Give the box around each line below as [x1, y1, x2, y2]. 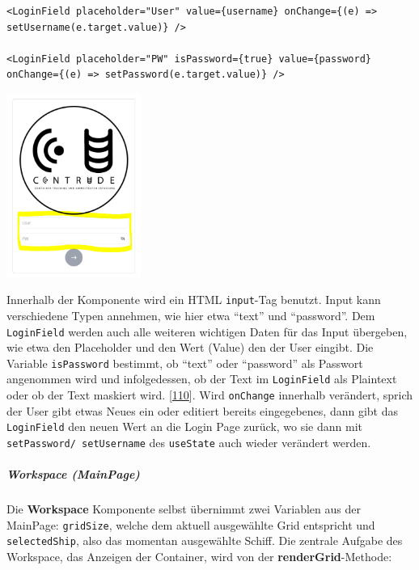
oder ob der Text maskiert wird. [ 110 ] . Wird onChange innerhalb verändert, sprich [6, 386, 413, 403]
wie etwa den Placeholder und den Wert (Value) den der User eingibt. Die [6, 339, 374, 356]
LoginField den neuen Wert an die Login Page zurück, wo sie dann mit [6, 418, 363, 435]
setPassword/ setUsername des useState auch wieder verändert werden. [6, 434, 371, 450]
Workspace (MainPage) [6, 466, 140, 483]
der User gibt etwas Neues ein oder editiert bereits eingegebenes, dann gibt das [6, 402, 399, 419]
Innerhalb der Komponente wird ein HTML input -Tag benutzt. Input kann [6, 291, 381, 308]
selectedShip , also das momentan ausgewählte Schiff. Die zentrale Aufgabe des [6, 532, 403, 549]
